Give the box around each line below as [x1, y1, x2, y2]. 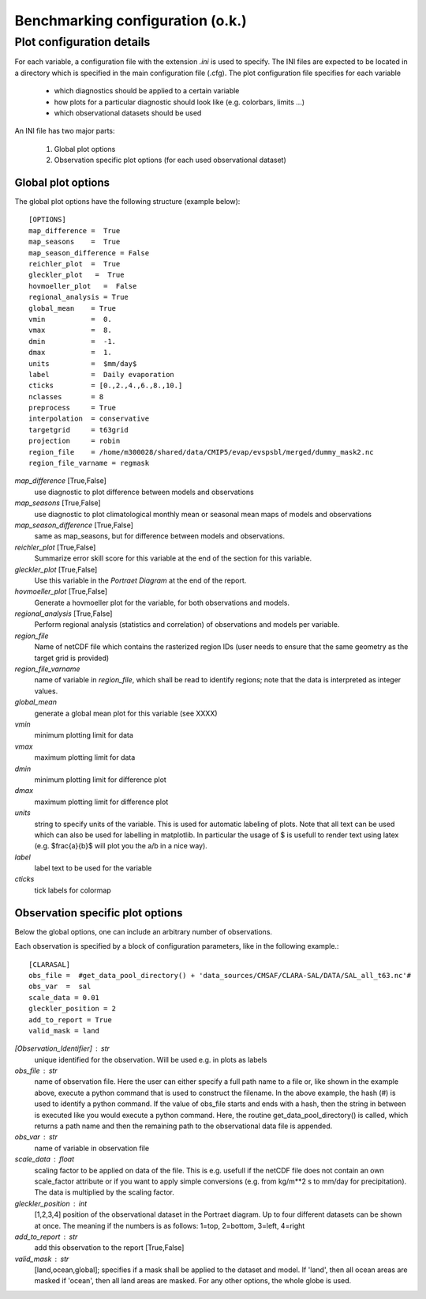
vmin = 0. [28, 315, 112, 323]
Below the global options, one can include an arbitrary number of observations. [14, 927, 272, 936]
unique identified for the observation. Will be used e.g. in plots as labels [34, 1055, 267, 1064]
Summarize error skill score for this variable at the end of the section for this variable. [34, 553, 312, 563]
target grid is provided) [34, 653, 110, 663]
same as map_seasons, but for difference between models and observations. [34, 531, 286, 541]
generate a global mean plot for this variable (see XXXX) [34, 708, 218, 718]
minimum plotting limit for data [34, 731, 134, 740]
